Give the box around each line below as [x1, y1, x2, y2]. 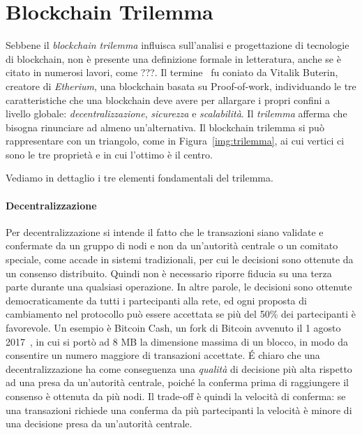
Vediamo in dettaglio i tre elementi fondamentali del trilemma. [6, 170, 273, 185]
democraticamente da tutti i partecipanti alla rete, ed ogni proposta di [6, 293, 307, 307]
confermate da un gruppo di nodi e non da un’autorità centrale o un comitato [6, 238, 338, 253]
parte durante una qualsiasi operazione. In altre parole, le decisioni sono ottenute [6, 279, 352, 294]
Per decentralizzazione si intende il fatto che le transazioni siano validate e [6, 224, 324, 239]
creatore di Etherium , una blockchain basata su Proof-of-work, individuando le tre [6, 78, 356, 93]
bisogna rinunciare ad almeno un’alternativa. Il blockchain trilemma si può [6, 119, 324, 134]
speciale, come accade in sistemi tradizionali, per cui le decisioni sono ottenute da [6, 252, 354, 267]
